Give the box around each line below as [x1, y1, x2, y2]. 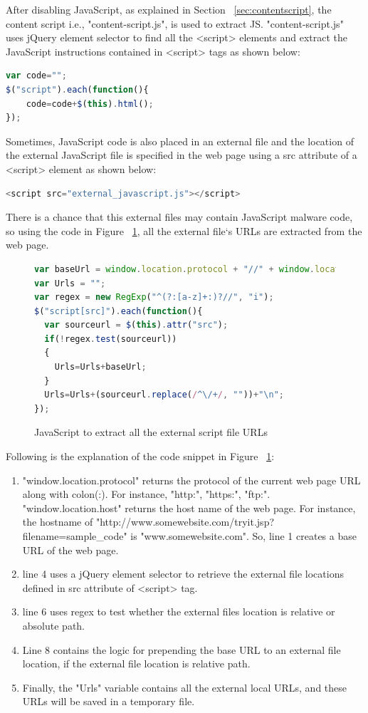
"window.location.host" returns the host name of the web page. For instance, [22, 500, 356, 515]
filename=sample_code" [22, 529, 127, 543]
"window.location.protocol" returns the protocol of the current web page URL [22, 472, 361, 487]
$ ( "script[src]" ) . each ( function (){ [34, 306, 203, 316]
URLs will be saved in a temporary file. [22, 694, 195, 709]
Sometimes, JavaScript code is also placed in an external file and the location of [6, 133, 354, 148]
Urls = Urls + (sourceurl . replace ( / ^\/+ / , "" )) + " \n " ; [44, 390, 284, 400]
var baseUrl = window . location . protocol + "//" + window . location [34, 264, 356, 274]
